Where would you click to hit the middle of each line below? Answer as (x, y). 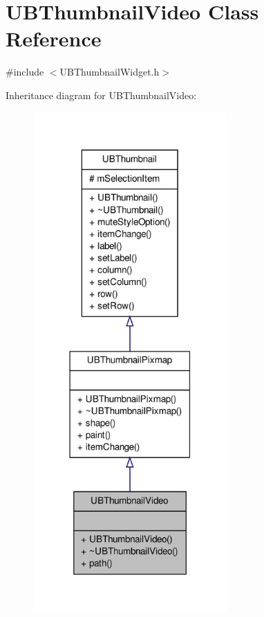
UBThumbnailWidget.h (110, 72)
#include (25, 72)
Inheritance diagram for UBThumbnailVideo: (101, 95)
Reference (54, 38)
